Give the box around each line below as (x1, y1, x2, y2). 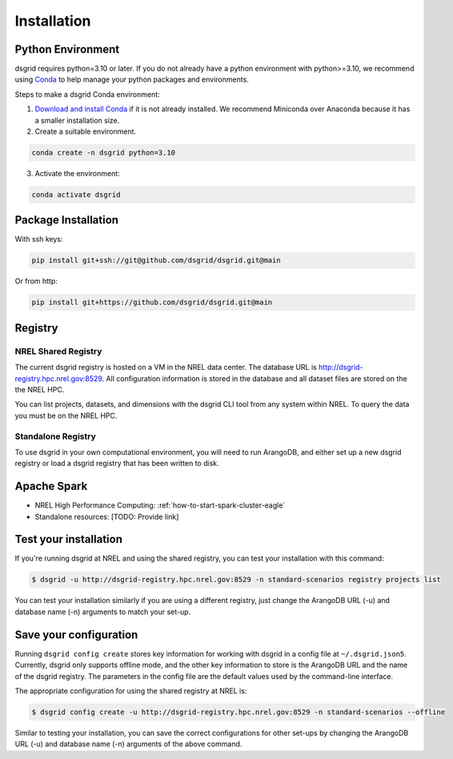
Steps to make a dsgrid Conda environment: (14, 89, 160, 99)
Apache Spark (14, 480, 88, 493)
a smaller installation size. (34, 115, 120, 125)
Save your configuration (14, 628, 138, 641)
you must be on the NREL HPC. (14, 411, 118, 420)
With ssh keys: (14, 235, 63, 244)
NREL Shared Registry (14, 345, 102, 356)
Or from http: (14, 276, 58, 286)
